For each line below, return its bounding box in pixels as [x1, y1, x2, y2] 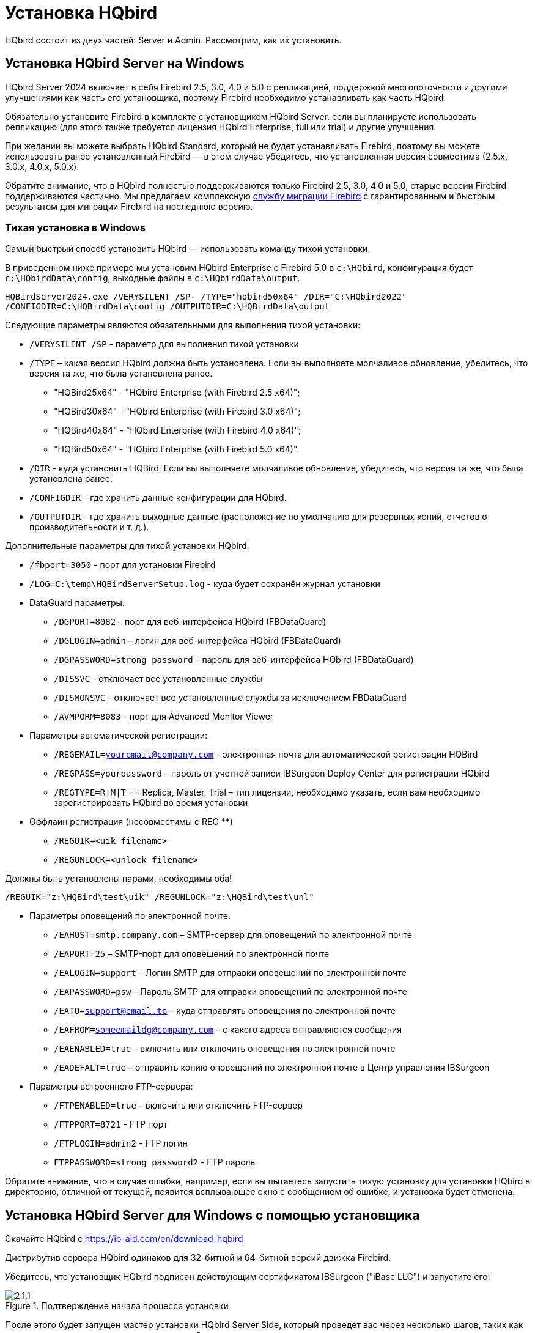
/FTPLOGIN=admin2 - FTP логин [54, 1138, 188, 1149]
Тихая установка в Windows [5, 221, 146, 234]
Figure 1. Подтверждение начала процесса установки [5, 1301, 229, 1312]
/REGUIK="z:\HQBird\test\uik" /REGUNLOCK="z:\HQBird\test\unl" [5, 892, 314, 903]
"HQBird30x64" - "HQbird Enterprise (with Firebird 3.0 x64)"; [54, 406, 301, 417]
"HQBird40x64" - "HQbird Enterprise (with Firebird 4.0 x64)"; [54, 425, 301, 436]
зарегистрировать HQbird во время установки [54, 797, 248, 808]
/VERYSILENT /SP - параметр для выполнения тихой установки [29, 339, 299, 350]
